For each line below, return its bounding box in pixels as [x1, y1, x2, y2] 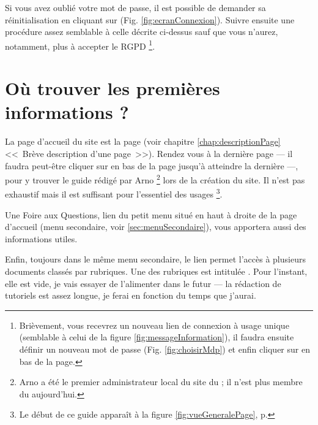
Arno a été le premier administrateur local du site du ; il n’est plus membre [19, 375, 303, 388]
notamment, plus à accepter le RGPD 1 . [5, 37, 155, 52]
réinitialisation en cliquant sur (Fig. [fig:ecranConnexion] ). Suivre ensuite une [5, 13, 295, 26]
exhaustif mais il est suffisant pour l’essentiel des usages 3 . [5, 186, 223, 201]
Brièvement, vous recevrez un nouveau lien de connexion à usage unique [19, 318, 289, 331]
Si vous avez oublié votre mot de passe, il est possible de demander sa [5, 1, 266, 13]
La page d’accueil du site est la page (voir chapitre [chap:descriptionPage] [5, 135, 281, 148]
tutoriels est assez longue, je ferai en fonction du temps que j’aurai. [5, 289, 256, 302]
